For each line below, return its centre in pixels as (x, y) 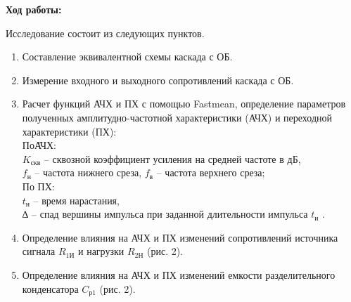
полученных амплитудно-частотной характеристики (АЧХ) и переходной (177, 117)
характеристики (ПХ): (69, 131)
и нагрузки (101, 251)
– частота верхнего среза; (211, 172)
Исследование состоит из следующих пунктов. (105, 33)
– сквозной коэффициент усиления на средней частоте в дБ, (172, 158)
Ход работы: (34, 9)
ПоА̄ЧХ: (39, 145)
